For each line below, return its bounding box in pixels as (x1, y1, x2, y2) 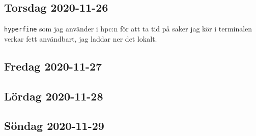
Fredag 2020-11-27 (4, 58, 102, 74)
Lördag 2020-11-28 (4, 88, 103, 104)
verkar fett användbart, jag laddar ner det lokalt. (4, 33, 157, 44)
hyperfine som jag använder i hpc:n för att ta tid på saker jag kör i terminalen (4, 23, 252, 34)
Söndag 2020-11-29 (4, 118, 104, 133)
